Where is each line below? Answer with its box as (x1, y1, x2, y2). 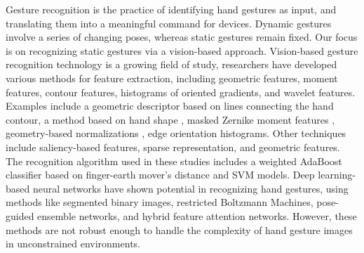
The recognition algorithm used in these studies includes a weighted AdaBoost (6, 153, 342, 168)
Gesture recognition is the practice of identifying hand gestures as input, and (6, 2, 337, 16)
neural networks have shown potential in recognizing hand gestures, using (32, 181, 349, 195)
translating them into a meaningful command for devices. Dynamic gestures (6, 15, 332, 30)
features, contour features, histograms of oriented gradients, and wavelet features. (6, 84, 356, 99)
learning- (318, 167, 356, 182)
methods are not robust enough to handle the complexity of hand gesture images (6, 222, 353, 237)
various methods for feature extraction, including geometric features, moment (6, 70, 338, 85)
